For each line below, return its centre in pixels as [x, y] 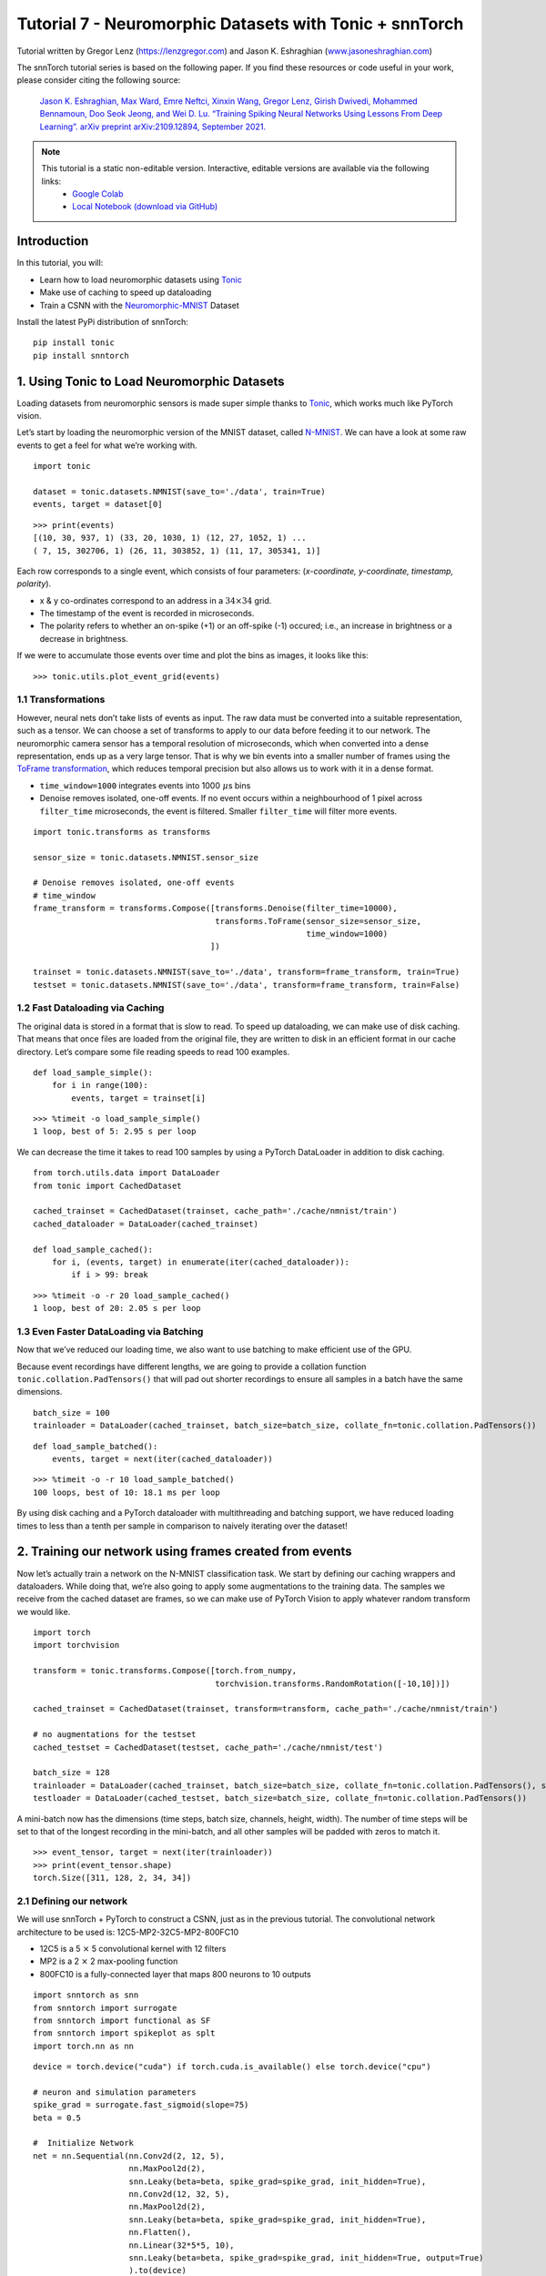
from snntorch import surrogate [105, 2008]
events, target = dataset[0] [98, 504]
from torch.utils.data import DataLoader [126, 1173]
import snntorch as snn [86, 1995]
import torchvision [76, 1645]
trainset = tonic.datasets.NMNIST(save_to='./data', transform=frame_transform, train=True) [247, 972]
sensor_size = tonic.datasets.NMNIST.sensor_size [146, 857]
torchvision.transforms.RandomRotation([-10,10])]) [333, 1683]
